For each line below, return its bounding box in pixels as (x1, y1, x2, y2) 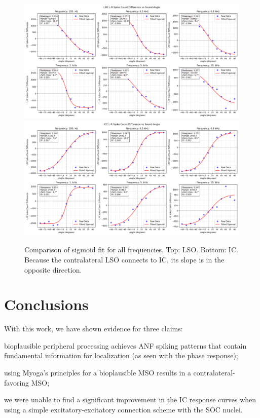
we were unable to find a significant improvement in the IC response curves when (4, 394, 256, 405)
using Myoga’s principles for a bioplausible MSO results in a (4, 367, 191, 378)
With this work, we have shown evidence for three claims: (4, 323, 183, 334)
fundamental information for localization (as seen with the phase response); (4, 350, 238, 361)
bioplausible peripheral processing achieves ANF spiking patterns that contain (4, 340, 247, 351)
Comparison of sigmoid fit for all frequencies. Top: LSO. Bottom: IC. (24, 244, 238, 255)
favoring (4, 377, 29, 388)
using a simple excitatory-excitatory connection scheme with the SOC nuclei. (4, 404, 243, 414)
